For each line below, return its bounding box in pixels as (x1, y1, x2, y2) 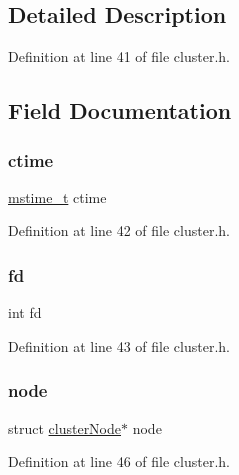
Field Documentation (8, 95, 232, 126)
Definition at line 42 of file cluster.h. (8, 220, 230, 241)
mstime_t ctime (8, 186, 107, 207)
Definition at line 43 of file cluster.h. (8, 335, 230, 356)
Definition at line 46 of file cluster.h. (8, 451, 230, 472)
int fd (8, 302, 42, 323)
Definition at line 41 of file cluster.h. (8, 46, 230, 67)
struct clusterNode (8, 417, 122, 438)
